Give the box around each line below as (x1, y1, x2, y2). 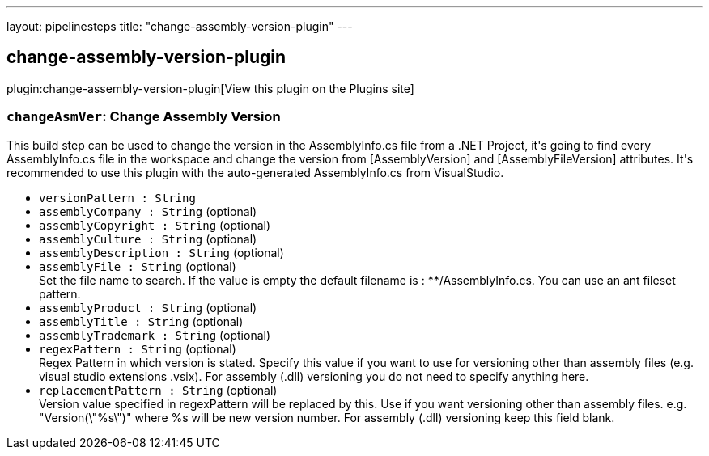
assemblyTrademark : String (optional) (39, 327, 271, 342)
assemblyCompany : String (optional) (39, 204, 257, 218)
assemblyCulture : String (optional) (39, 231, 257, 246)
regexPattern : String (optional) (39, 341, 236, 356)
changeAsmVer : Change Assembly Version (6, 108, 281, 125)
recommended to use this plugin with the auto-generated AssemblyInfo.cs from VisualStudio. (6, 165, 504, 179)
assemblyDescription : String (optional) (39, 245, 284, 260)
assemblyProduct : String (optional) (39, 300, 257, 315)
